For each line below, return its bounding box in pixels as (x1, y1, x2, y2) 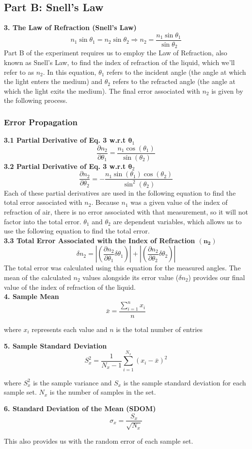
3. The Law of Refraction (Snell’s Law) (4, 22, 137, 33)
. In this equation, (43, 67, 96, 77)
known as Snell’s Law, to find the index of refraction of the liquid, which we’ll (4, 57, 235, 67)
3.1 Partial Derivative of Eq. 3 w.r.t (4, 135, 126, 145)
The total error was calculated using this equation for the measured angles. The (4, 263, 241, 273)
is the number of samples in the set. (49, 387, 156, 397)
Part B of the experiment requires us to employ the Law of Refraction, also (4, 48, 227, 58)
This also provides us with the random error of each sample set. (4, 435, 193, 446)
